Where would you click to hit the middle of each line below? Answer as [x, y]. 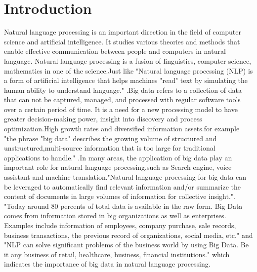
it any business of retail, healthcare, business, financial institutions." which [117, 254]
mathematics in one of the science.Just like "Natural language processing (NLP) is [128, 70]
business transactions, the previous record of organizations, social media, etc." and [128, 235]
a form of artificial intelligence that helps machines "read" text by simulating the [126, 80]
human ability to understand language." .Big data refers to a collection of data [123, 90]
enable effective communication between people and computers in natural [115, 51]
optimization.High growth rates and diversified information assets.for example [122, 129]
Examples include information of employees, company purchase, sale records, [120, 225]
